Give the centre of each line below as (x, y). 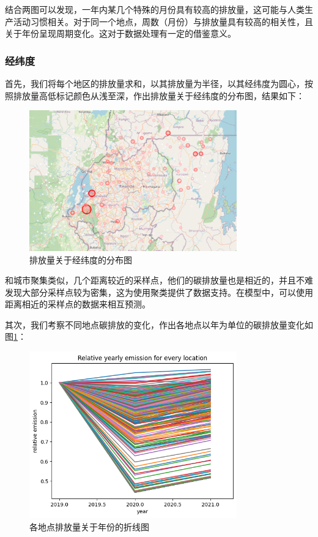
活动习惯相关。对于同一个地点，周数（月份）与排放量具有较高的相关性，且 (163, 21)
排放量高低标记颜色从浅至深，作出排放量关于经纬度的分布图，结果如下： (159, 95)
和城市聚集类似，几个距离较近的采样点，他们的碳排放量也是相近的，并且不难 (159, 280)
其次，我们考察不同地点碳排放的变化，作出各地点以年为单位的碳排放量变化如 (159, 324)
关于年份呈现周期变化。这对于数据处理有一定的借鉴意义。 (120, 33)
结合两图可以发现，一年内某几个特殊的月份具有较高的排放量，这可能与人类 (155, 9)
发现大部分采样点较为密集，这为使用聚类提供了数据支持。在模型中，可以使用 (159, 292)
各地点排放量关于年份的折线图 (89, 526)
